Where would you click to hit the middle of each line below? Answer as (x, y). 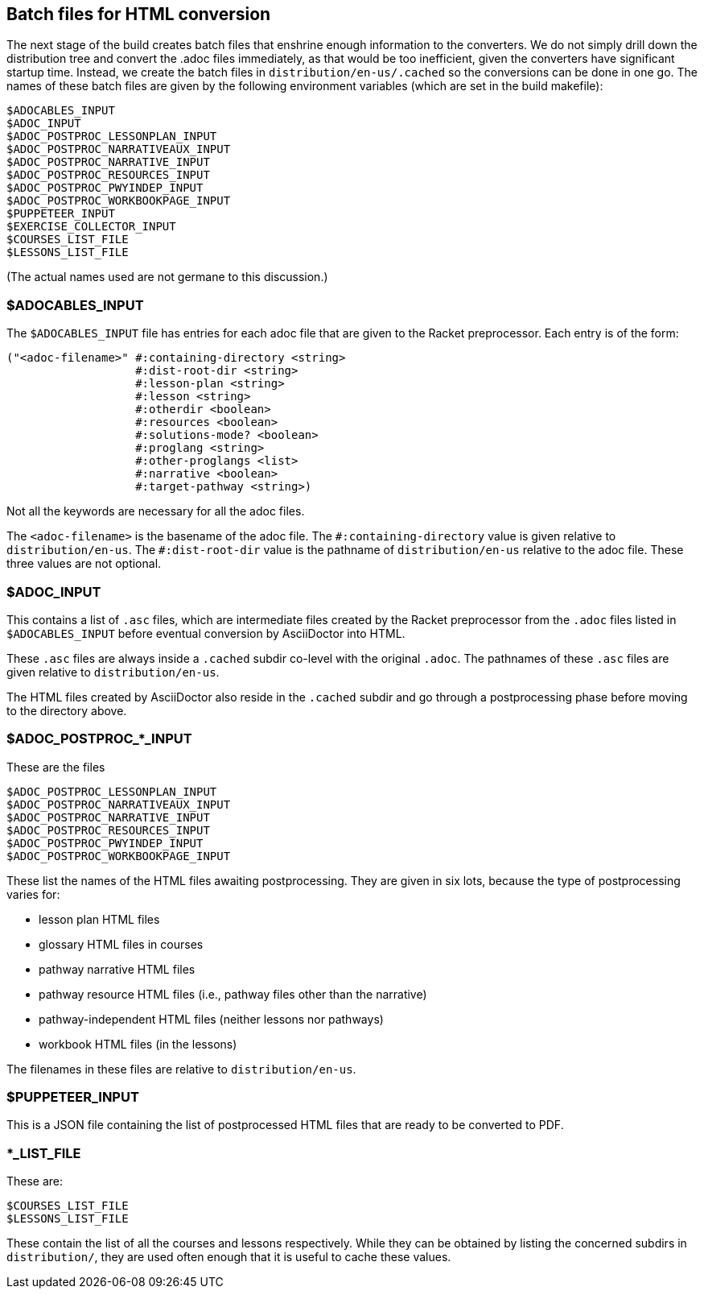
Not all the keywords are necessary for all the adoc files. (156, 511)
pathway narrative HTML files (117, 969)
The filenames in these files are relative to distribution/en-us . (181, 1069)
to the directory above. (67, 710)
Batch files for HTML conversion (139, 14)
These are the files (56, 767)
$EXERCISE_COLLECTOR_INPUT (91, 227)
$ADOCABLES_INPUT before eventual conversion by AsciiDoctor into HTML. (206, 633)
